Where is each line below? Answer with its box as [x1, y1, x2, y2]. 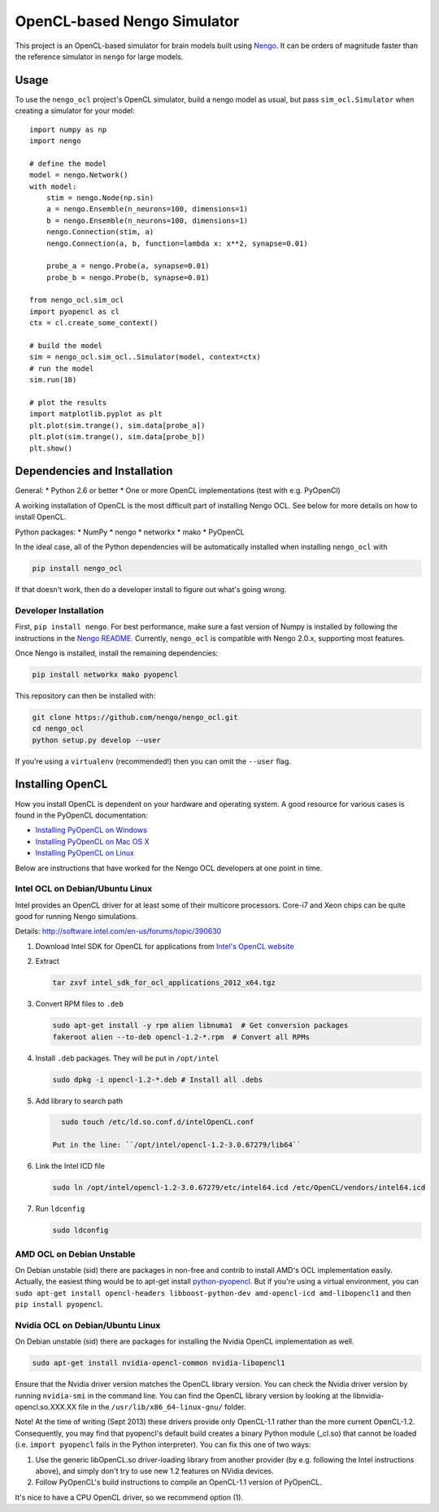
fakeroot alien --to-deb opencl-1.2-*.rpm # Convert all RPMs [52, 1032, 311, 1041]
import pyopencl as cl [29, 307, 120, 316]
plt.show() [29, 443, 73, 453]
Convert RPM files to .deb [35, 999, 124, 1009]
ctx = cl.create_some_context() [29, 318, 159, 328]
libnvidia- [352, 1391, 385, 1401]
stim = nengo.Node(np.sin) [46, 193, 154, 203]
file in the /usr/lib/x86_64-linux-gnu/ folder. [78, 1402, 246, 1411]
